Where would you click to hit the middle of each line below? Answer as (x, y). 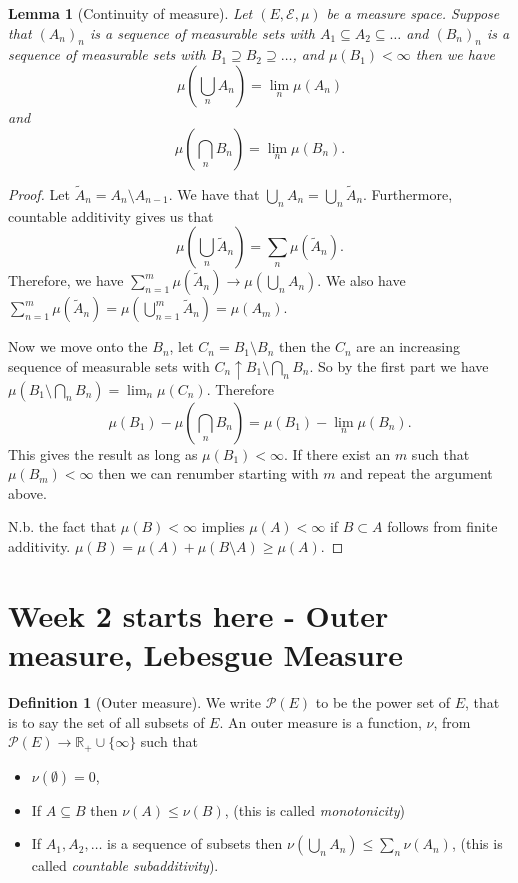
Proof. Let (39, 193)
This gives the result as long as (103, 453)
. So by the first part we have (399, 365)
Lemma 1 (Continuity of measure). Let (130, 13)
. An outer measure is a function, (320, 721)
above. (27, 492)
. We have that (214, 193)
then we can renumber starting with (208, 473)
